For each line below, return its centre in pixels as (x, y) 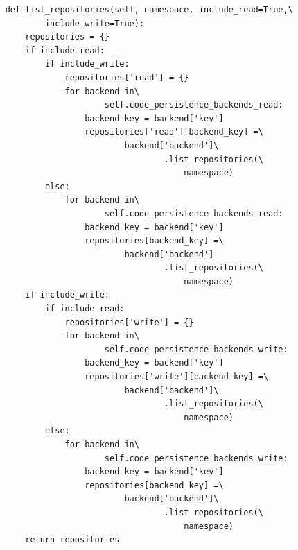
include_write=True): (95, 23)
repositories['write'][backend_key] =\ (177, 377)
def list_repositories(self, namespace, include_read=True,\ (149, 10)
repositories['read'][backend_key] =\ (174, 132)
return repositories (72, 540)
